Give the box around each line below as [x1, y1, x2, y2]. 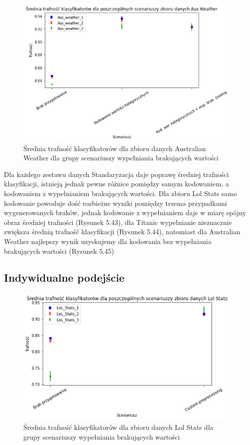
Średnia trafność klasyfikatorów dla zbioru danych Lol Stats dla [23, 422, 213, 432]
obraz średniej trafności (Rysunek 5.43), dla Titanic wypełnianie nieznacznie [4, 217, 232, 227]
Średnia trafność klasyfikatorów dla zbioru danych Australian [23, 143, 206, 153]
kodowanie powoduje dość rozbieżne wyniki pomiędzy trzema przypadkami [4, 198, 227, 208]
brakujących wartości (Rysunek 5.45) [4, 245, 114, 256]
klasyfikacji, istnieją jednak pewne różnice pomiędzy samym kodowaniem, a [4, 178, 229, 189]
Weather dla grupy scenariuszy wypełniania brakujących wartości [23, 153, 219, 163]
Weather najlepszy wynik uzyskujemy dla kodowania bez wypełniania [4, 236, 212, 246]
